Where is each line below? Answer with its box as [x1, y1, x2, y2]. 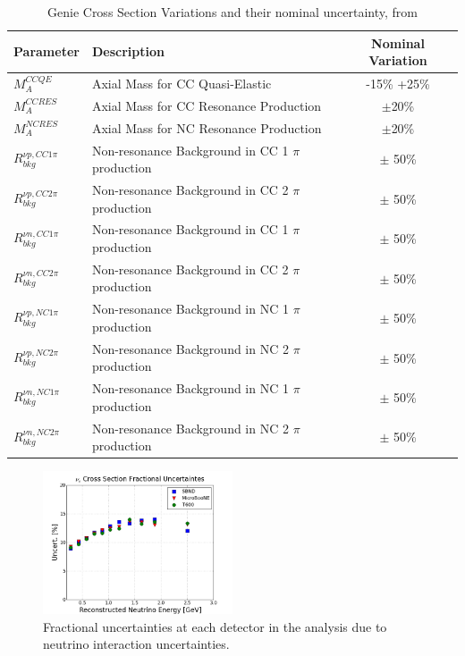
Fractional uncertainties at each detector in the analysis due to [43, 617, 387, 635]
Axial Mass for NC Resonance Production [91, 118, 322, 137]
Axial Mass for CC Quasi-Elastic [91, 74, 272, 93]
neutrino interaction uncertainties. [43, 635, 230, 653]
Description [91, 42, 165, 61]
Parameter [13, 42, 80, 61]
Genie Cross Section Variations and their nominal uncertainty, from [47, 3, 418, 21]
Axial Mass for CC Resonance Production [91, 96, 322, 114]
